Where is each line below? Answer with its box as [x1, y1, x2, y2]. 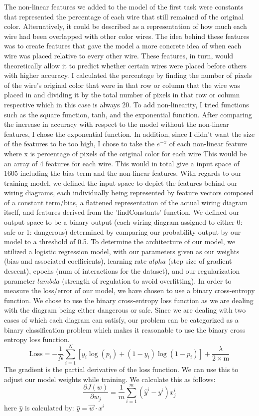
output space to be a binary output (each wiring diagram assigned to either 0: [4, 217, 243, 227]
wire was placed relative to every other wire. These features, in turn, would [4, 50, 234, 60]
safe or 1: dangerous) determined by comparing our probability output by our [4, 226, 241, 237]
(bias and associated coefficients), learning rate [4, 256, 147, 266]
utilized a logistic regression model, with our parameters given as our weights [4, 246, 240, 256]
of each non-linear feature [169, 138, 247, 149]
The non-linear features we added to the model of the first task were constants [4, 1, 244, 11]
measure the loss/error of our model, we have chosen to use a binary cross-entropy [4, 285, 255, 296]
